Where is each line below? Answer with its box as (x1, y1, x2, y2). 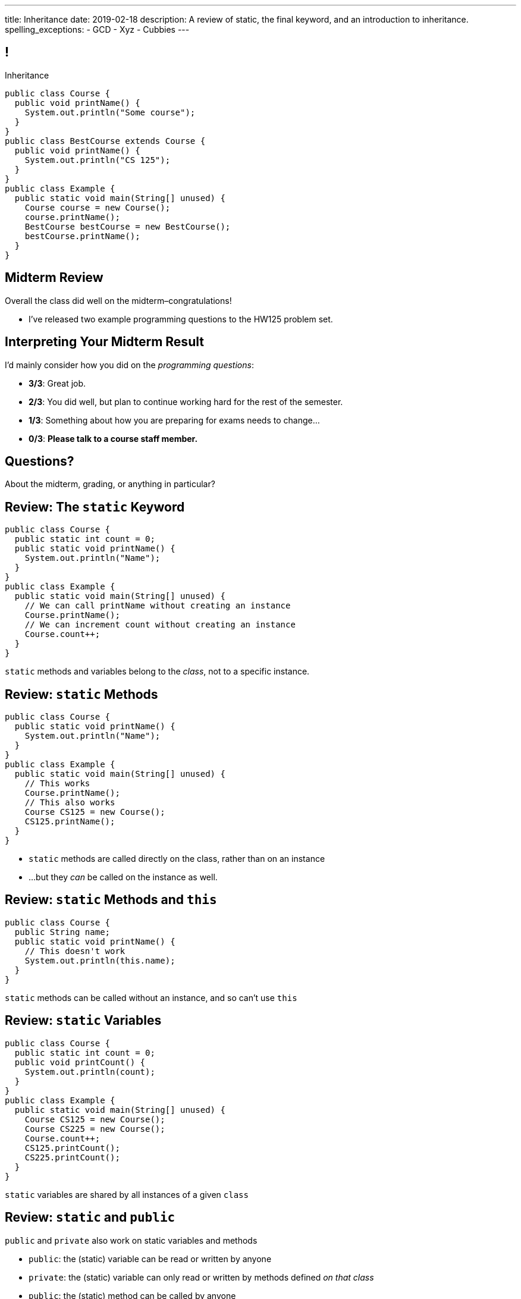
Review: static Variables (5, 1013, 162, 1028)
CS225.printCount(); (24, 1152, 120, 1162)
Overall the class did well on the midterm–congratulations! (5, 295, 232, 306)
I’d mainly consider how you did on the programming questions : (5, 359, 254, 370)
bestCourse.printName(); (24, 231, 140, 241)
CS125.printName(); (24, 817, 115, 827)
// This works (24, 779, 90, 789)
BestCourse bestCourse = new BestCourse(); (24, 221, 231, 231)
